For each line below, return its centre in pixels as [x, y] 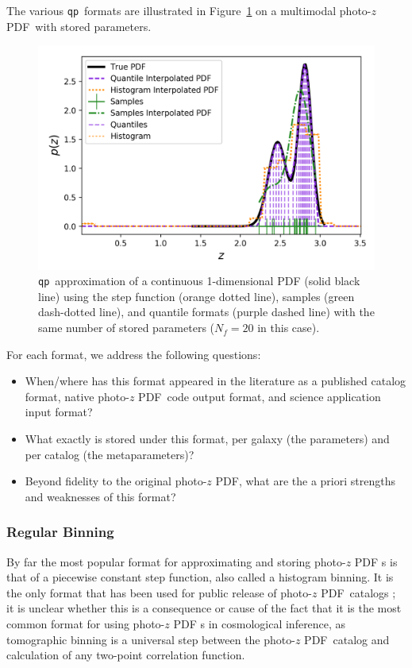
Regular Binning [60, 532]
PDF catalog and [347, 639]
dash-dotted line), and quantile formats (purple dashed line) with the [206, 312]
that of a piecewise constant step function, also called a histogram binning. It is [200, 577]
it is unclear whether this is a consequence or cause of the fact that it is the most [204, 608]
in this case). [289, 328]
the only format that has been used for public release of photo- [159, 592]
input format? [59, 412]
